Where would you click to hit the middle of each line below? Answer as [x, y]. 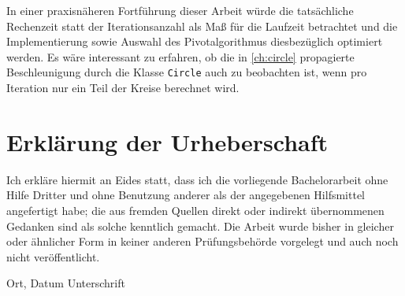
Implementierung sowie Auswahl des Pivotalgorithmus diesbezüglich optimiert [195, 41]
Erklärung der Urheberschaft [167, 141]
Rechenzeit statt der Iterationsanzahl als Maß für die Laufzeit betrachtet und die [202, 26]
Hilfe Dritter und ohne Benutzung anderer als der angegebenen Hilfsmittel [186, 195]
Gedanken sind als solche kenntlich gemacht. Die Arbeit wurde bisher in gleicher [200, 226]
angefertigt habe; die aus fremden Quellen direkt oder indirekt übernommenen [195, 210]
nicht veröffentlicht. [53, 256]
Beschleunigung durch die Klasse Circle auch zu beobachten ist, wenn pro [187, 72]
